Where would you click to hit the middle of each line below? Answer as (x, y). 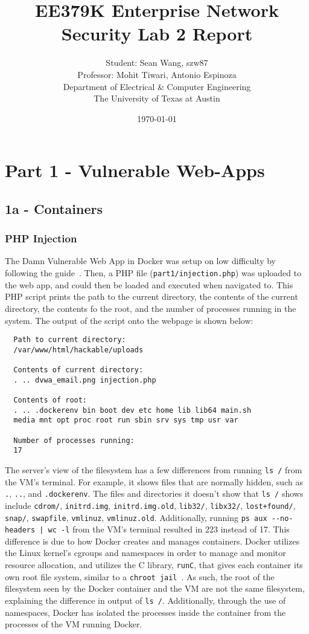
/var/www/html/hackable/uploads (78, 350)
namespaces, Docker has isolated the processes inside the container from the (145, 612)
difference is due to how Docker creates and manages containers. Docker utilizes (152, 541)
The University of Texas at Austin (157, 98)
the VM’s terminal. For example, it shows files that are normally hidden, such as (154, 481)
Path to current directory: (70, 340)
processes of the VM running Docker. (74, 624)
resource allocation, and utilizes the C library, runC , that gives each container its (154, 565)
